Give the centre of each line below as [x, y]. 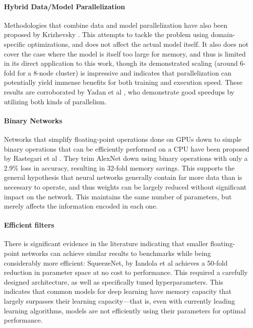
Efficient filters [29, 225]
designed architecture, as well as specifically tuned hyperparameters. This [114, 281]
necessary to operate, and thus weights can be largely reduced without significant [125, 186]
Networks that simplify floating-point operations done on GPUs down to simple [123, 139]
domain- [223, 34]
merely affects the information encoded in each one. [81, 206]
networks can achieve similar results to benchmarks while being [116, 253]
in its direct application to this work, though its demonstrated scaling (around [121, 63]
